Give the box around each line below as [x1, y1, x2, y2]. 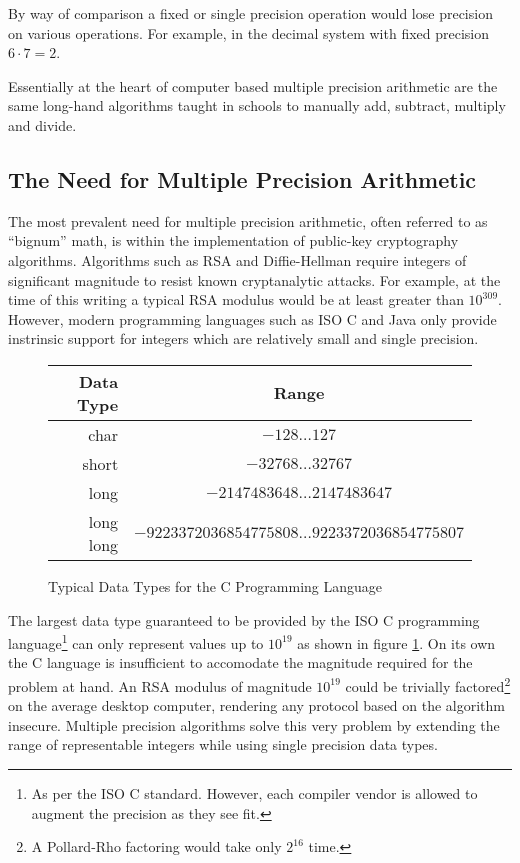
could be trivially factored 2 [345, 672, 511, 696]
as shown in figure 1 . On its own [297, 632, 496, 653]
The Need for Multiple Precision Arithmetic [8, 163, 477, 194]
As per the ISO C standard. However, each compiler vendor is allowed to [31, 782, 478, 803]
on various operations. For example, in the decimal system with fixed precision [8, 22, 490, 43]
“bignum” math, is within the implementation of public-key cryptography [8, 230, 459, 251]
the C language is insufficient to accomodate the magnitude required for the [8, 652, 473, 673]
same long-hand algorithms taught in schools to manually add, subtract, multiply [8, 95, 506, 116]
